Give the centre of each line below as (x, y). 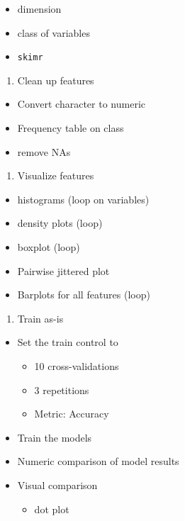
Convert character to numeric (81, 104)
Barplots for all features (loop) (84, 295)
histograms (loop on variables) (83, 199)
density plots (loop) (60, 223)
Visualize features (56, 175)
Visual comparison (57, 484)
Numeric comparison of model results (98, 461)
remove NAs (44, 151)
